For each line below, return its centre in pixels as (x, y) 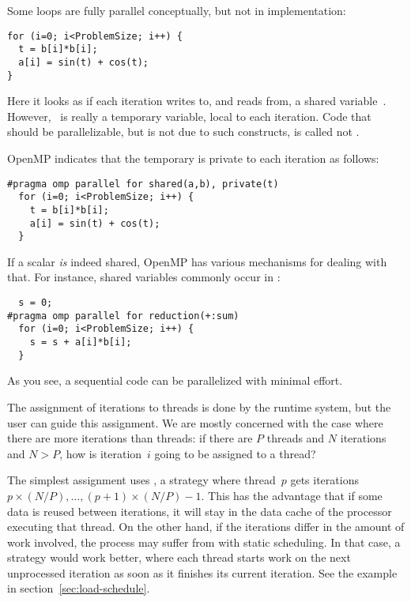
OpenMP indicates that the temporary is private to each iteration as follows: (193, 158)
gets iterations (324, 480)
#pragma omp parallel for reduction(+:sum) (123, 316)
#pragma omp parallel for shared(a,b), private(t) (143, 184)
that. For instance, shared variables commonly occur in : (144, 277)
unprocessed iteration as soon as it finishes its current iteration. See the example (202, 572)
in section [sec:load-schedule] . (79, 588)
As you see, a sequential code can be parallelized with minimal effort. (175, 380)
